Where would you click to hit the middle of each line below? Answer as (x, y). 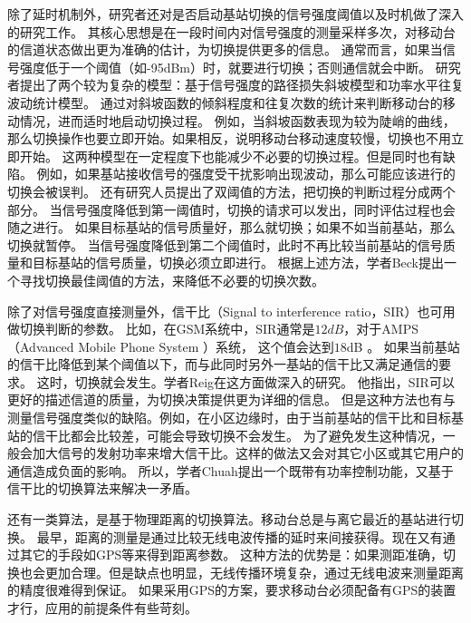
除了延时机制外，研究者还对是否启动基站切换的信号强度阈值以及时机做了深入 (235, 14)
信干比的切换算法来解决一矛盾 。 (102, 488)
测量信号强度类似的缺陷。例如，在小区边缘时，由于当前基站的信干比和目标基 (235, 418)
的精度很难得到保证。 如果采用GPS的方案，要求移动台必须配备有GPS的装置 (232, 590)
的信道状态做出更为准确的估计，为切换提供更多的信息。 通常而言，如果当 (225, 49)
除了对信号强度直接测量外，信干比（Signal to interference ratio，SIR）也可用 (231, 311)
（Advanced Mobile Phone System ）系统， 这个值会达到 (171, 346)
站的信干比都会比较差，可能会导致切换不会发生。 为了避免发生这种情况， (225, 435)
